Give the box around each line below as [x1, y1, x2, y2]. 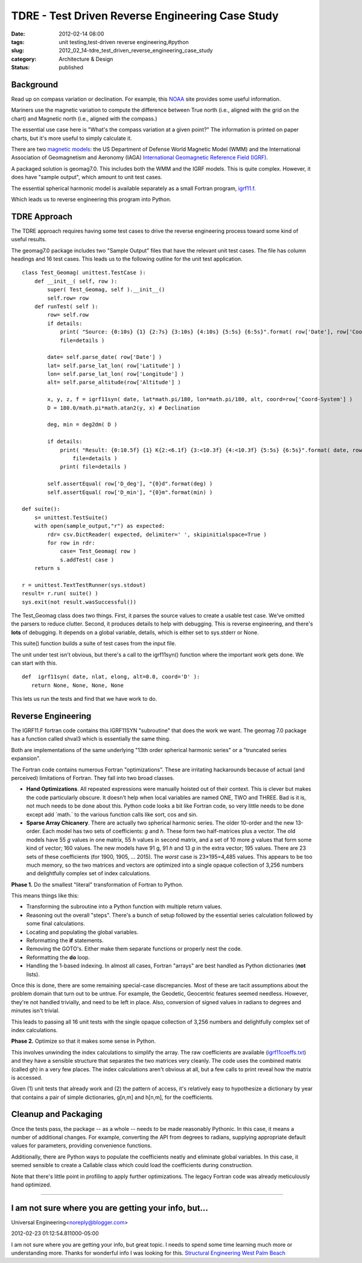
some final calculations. [26, 920, 86, 927]
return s [34, 565, 60, 572]
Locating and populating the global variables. [26, 928, 139, 935]
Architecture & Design [59, 55, 113, 63]
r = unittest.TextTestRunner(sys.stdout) [22, 581, 146, 588]
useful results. [11, 236, 46, 243]
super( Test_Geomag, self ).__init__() [47, 286, 165, 293]
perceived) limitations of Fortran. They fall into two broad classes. [11, 774, 175, 781]
